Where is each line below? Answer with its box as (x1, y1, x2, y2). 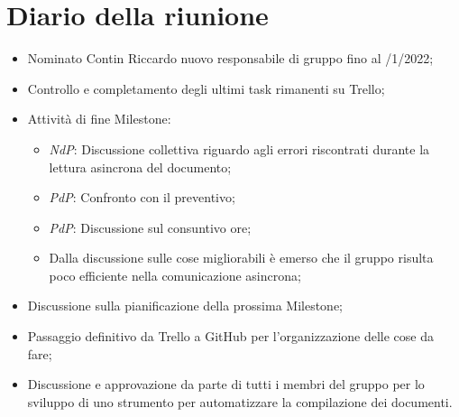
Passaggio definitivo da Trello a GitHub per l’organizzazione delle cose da (27, 327, 434, 346)
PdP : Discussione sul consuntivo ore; (49, 218, 252, 236)
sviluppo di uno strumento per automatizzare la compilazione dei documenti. (27, 392, 453, 411)
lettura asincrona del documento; (49, 157, 232, 176)
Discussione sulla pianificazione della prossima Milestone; (27, 296, 344, 315)
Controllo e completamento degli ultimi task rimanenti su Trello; (27, 79, 385, 97)
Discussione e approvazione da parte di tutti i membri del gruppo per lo (27, 375, 425, 394)
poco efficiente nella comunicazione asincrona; (49, 265, 301, 284)
